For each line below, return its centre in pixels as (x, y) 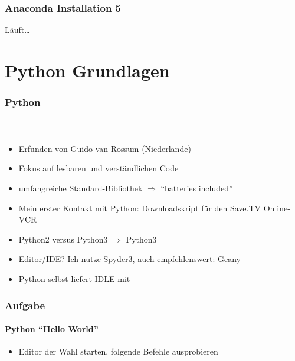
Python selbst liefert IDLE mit (74, 278)
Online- (277, 208)
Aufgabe (25, 305)
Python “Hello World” (52, 329)
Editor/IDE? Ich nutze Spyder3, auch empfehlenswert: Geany (130, 259)
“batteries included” (197, 188)
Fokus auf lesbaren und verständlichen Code (99, 168)
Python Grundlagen (87, 70)
